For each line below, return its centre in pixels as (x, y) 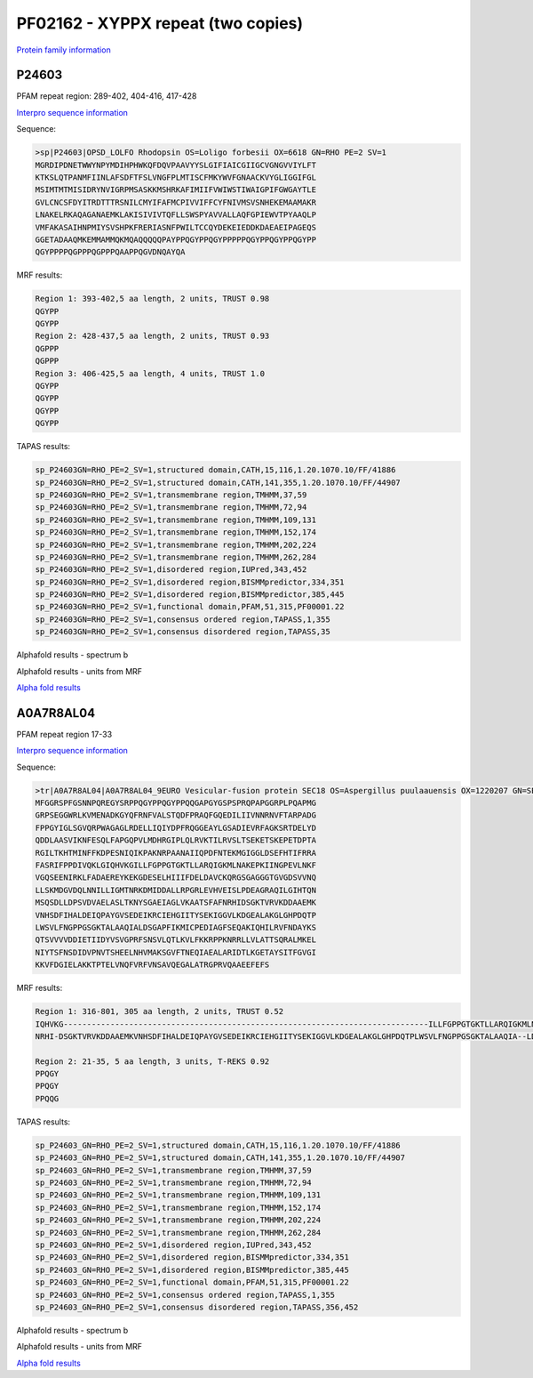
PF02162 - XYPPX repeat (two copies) (160, 23)
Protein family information (64, 50)
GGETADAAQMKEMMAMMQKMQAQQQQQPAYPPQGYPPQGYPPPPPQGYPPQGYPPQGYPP (176, 239)
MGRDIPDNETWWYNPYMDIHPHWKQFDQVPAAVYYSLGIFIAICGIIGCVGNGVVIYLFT (176, 165)
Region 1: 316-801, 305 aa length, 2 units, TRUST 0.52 (159, 1011)
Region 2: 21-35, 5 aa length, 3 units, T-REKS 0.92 (152, 1061)
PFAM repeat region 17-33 (64, 734)
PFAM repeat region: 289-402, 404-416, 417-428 (107, 96)
